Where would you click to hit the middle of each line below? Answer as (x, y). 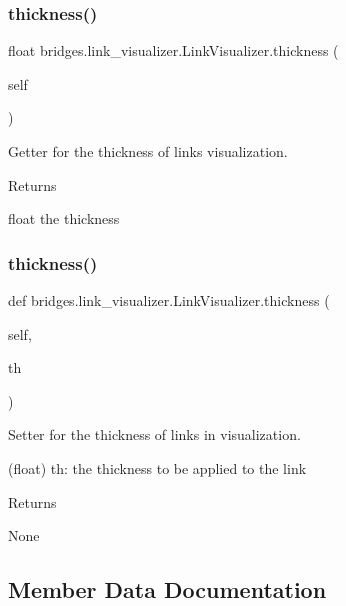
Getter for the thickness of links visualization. (148, 151)
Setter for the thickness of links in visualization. (154, 434)
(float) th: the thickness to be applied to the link (157, 467)
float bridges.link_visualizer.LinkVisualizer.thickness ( (173, 50)
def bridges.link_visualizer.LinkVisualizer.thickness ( (169, 300)
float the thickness (64, 218)
